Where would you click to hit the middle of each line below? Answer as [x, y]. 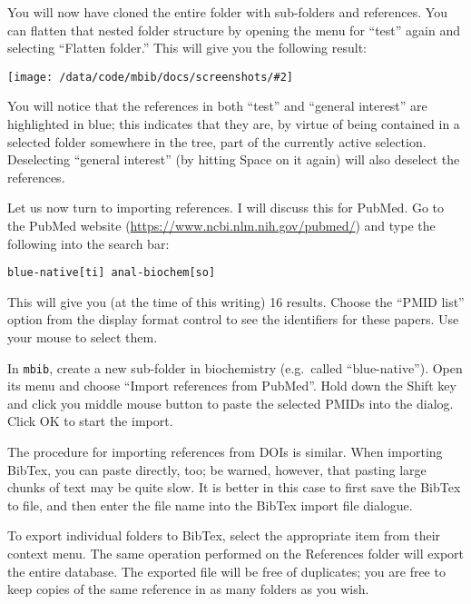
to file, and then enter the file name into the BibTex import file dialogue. [210, 505]
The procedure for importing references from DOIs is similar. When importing [225, 452]
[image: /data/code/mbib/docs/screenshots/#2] [150, 77]
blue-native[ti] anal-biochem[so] [112, 273]
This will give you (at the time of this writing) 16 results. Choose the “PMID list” [236, 301]
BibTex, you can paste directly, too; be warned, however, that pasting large [217, 469]
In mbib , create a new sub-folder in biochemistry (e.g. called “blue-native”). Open [235, 367]
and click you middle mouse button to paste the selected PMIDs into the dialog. [231, 403]
